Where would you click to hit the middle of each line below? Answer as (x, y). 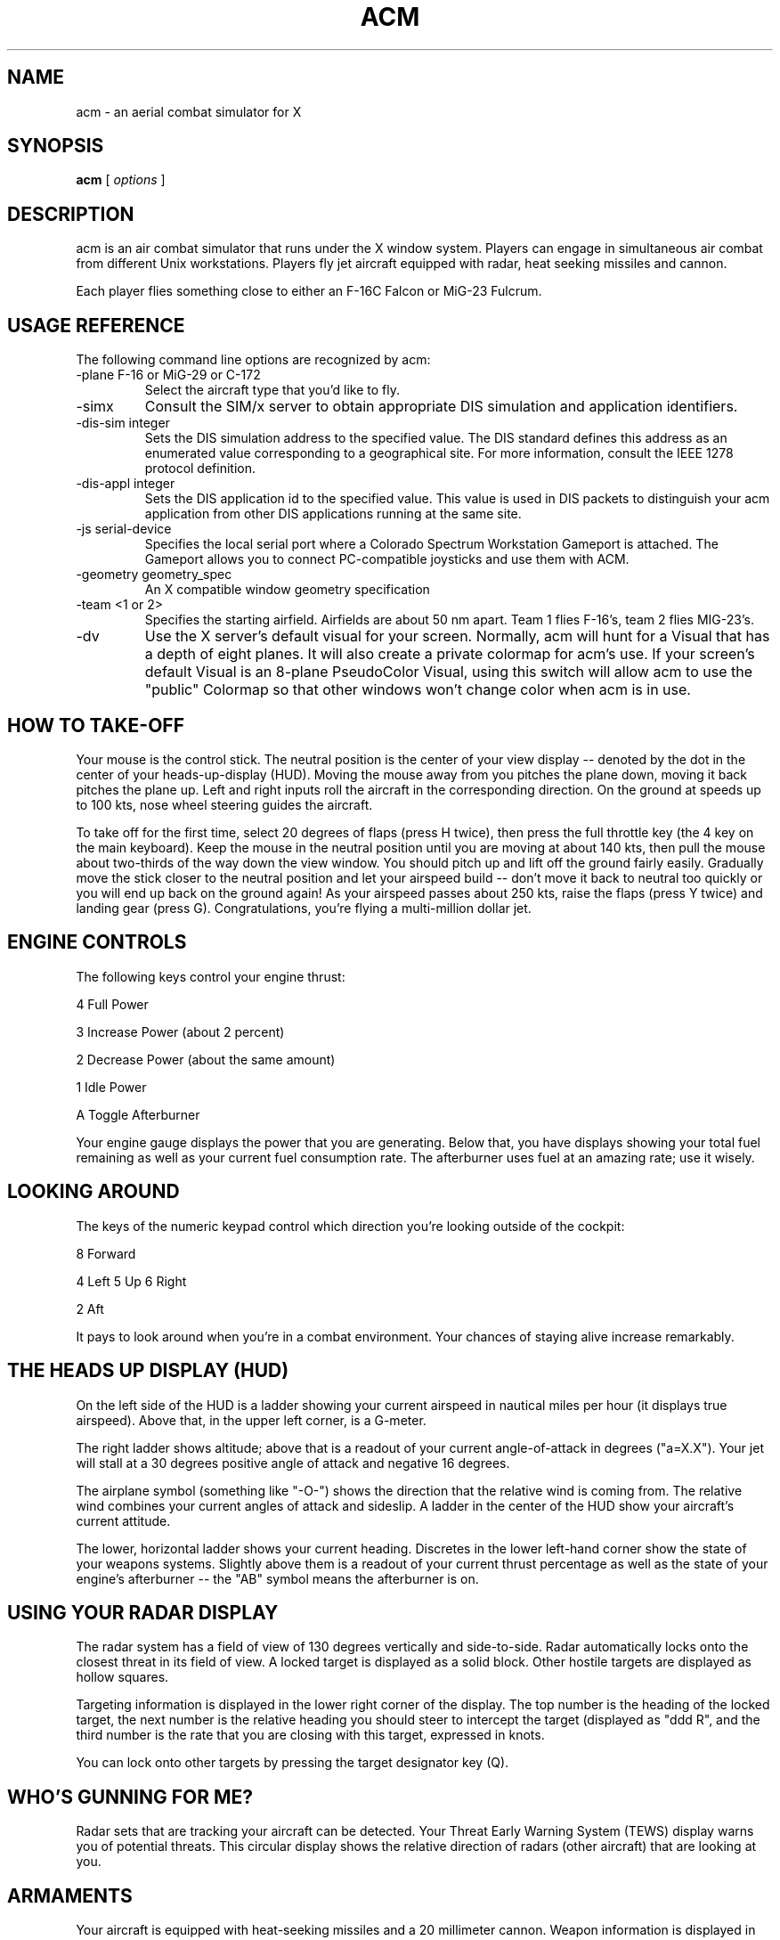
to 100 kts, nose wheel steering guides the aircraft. (224, 804)
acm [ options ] (121, 180)
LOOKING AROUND (93, 1192)
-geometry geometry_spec (154, 575)
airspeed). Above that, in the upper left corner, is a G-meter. (251, 1420)
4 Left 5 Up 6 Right (131, 1281)
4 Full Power (112, 1004)
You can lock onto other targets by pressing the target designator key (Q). (292, 1763)
